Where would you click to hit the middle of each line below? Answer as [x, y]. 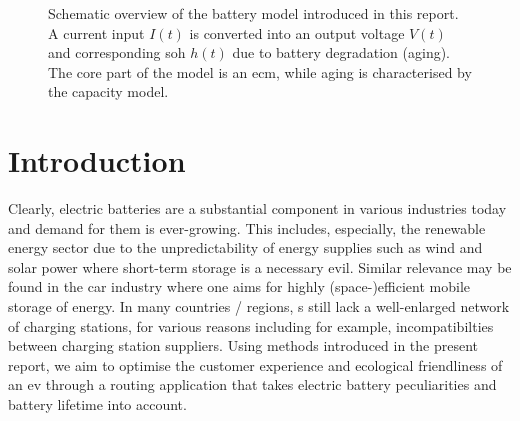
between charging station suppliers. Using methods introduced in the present [243, 345]
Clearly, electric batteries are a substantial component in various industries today [257, 208]
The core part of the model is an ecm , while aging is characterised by [260, 71]
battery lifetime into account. [97, 404]
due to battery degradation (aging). [341, 52]
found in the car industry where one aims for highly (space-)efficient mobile [239, 286]
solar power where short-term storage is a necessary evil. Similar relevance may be [260, 266]
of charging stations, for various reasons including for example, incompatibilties [251, 325]
